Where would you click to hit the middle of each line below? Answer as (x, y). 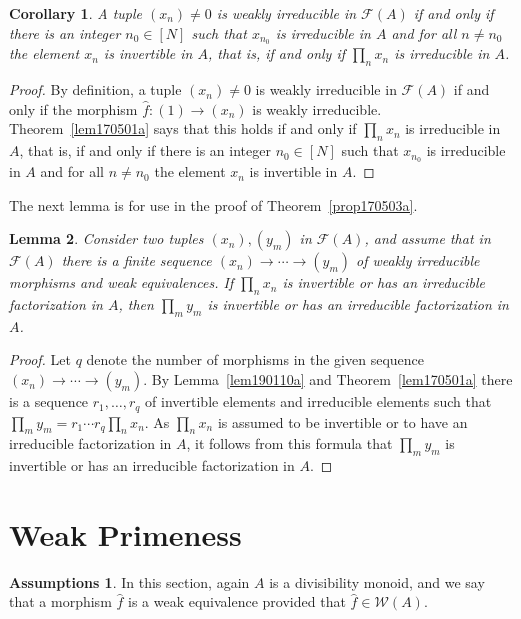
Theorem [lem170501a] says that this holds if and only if (183, 128)
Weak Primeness (125, 533)
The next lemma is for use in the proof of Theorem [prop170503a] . (213, 204)
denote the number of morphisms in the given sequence (255, 359)
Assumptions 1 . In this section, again (129, 581)
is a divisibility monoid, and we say (377, 581)
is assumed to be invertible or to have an (342, 421)
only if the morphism (73, 108)
